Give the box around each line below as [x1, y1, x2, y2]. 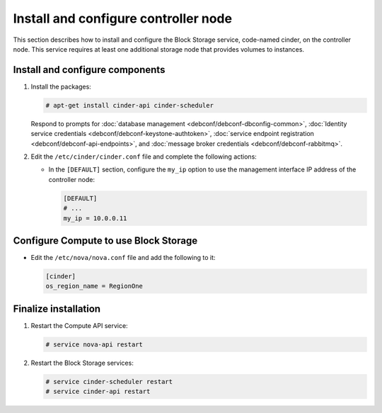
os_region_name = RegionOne [45, 282, 143, 290]
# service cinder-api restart [45, 387, 151, 396]
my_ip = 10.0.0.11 [63, 214, 127, 222]
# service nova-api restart [45, 340, 143, 349]
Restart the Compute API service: [30, 321, 128, 329]
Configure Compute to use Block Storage [13, 234, 198, 247]
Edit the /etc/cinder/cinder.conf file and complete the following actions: [30, 152, 257, 161]
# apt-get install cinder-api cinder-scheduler [45, 101, 214, 109]
